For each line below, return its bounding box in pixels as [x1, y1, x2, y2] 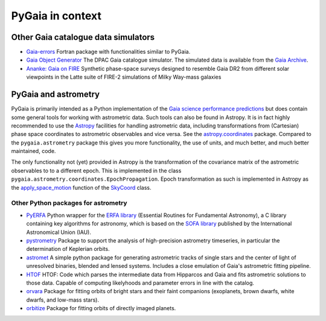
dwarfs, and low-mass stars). [26, 296, 100, 303]
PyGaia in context [11, 9, 102, 22]
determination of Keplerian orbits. [26, 245, 110, 253]
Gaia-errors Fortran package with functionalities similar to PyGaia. [26, 48, 191, 56]
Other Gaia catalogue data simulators [11, 32, 155, 42]
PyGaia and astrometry [11, 89, 100, 100]
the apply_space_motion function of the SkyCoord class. [11, 184, 152, 191]
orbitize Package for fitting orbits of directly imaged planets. [26, 305, 176, 312]
